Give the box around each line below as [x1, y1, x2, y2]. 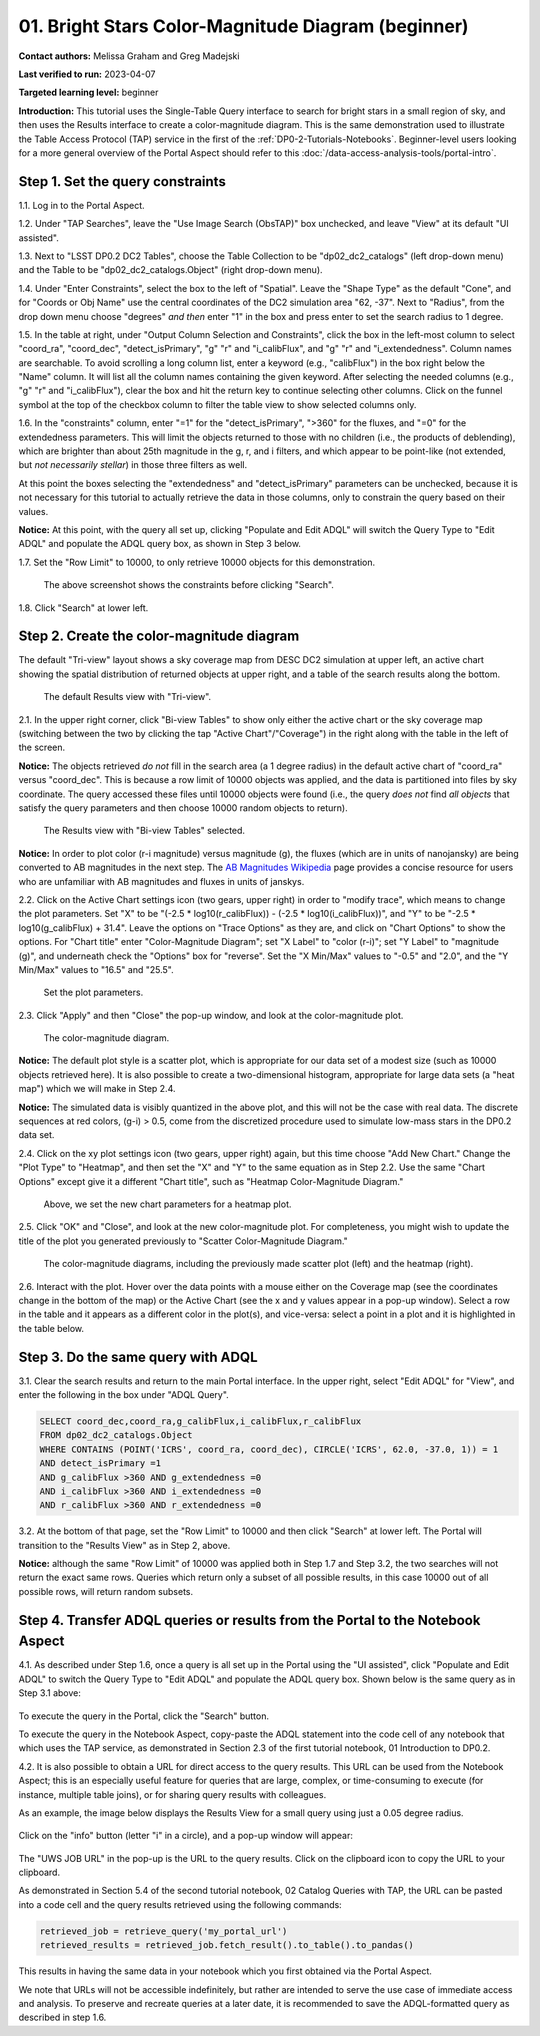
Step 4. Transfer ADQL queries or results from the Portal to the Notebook [18, 1611, 481, 1629]
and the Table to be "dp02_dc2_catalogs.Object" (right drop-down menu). [18, 264, 324, 276]
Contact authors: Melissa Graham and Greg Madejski [18, 50, 240, 62]
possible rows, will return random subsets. [18, 1585, 194, 1597]
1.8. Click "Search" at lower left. [18, 601, 149, 614]
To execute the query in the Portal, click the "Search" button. [18, 1710, 270, 1722]
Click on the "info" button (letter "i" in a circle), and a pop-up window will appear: [18, 1830, 354, 1842]
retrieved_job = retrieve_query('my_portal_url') [39, 1925, 288, 1937]
